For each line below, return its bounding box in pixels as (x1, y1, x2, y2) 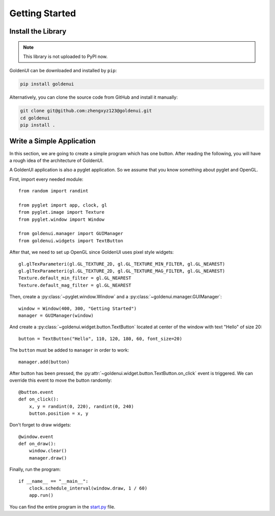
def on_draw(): (18, 441, 57, 447)
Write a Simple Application (9, 137, 96, 146)
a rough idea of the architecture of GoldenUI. (9, 157, 104, 163)
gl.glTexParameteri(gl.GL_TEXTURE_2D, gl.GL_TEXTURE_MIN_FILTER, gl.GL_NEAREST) (18, 261, 226, 267)
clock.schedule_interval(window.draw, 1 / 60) (29, 485, 148, 491)
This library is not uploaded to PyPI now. (23, 53, 108, 60)
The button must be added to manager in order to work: (9, 347, 129, 353)
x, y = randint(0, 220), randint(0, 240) (29, 404, 134, 409)
